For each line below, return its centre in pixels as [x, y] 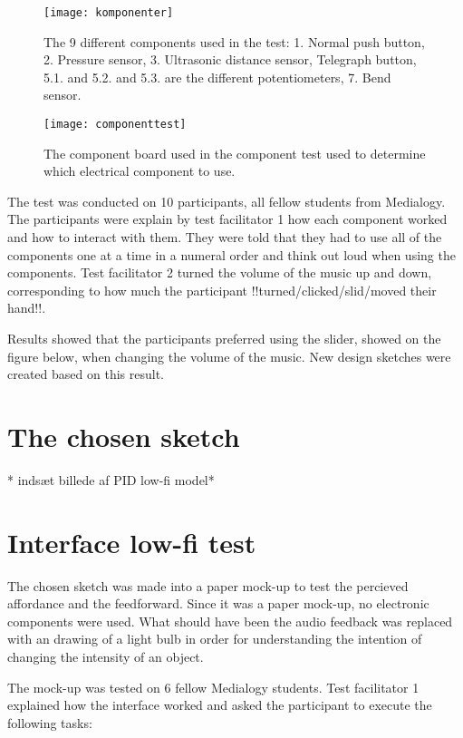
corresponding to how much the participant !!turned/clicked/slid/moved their [222, 290]
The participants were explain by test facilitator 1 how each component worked [227, 219]
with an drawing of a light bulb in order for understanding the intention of [215, 639]
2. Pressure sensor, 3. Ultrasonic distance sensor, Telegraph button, [230, 59]
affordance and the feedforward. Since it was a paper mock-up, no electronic [218, 603]
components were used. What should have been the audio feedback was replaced [230, 621]
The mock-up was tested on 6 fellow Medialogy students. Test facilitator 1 [213, 687]
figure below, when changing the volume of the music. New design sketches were [229, 356]
